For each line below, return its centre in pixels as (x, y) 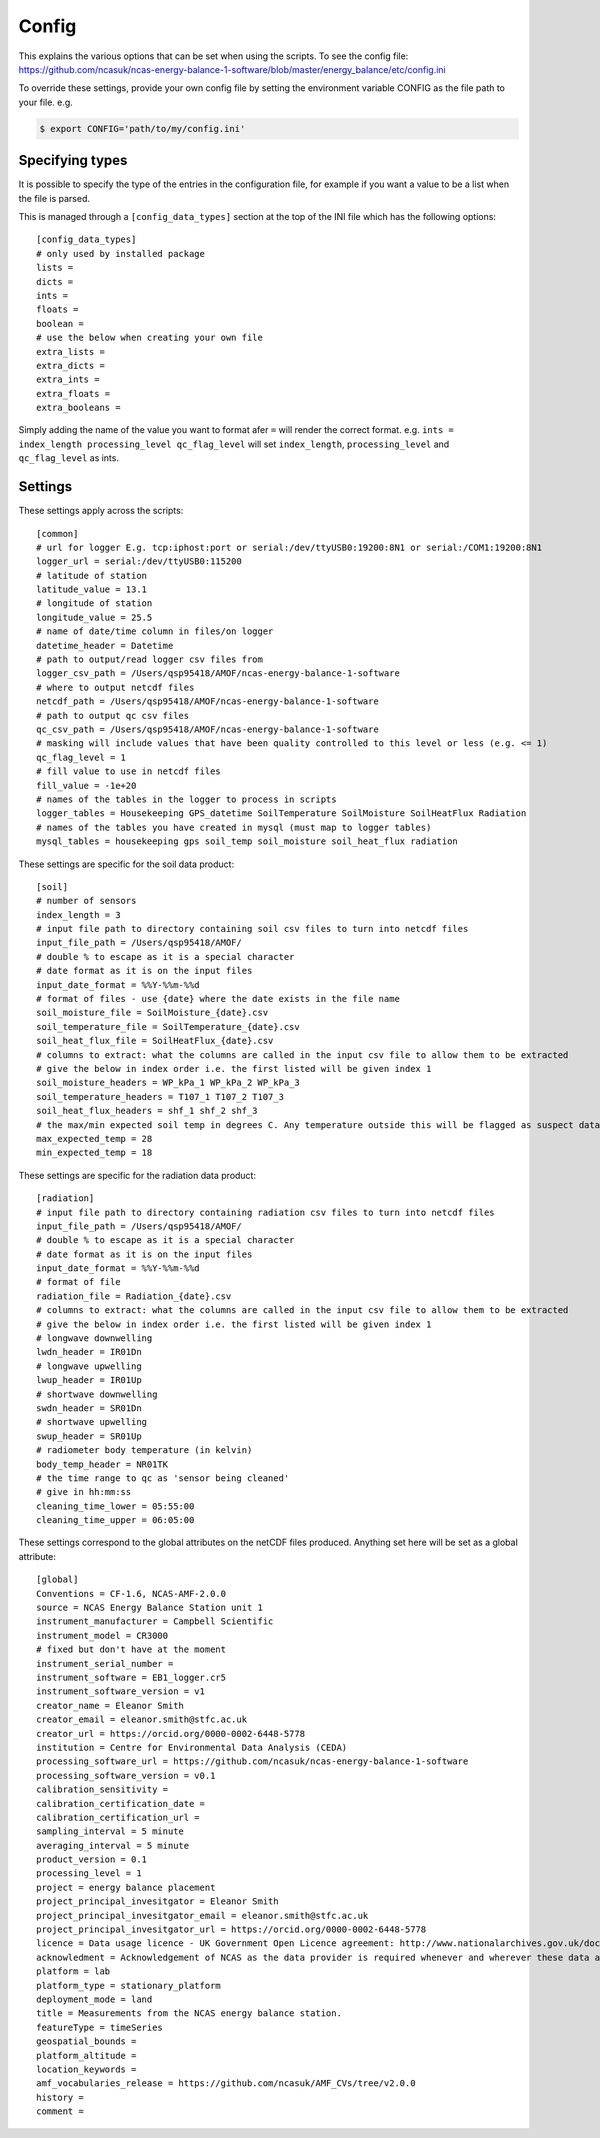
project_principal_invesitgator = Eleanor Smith (157, 1901)
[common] (57, 533)
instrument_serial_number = (105, 1663)
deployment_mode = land (94, 1999)
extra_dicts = (70, 365)
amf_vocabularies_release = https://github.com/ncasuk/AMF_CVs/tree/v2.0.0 (226, 2083)
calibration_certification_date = (120, 1803)
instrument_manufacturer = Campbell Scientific (155, 1621)
